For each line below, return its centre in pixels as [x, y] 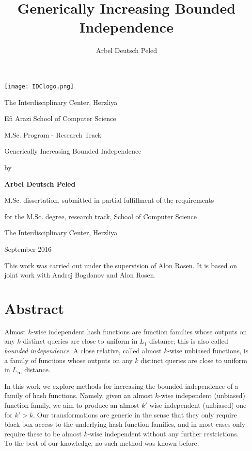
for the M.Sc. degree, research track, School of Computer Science [101, 216]
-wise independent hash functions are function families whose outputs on [139, 331]
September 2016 [28, 249]
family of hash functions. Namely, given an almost [79, 395]
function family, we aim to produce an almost [72, 405]
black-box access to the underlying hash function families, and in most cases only [125, 424]
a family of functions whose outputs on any [69, 360]
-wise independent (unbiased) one [197, 405]
